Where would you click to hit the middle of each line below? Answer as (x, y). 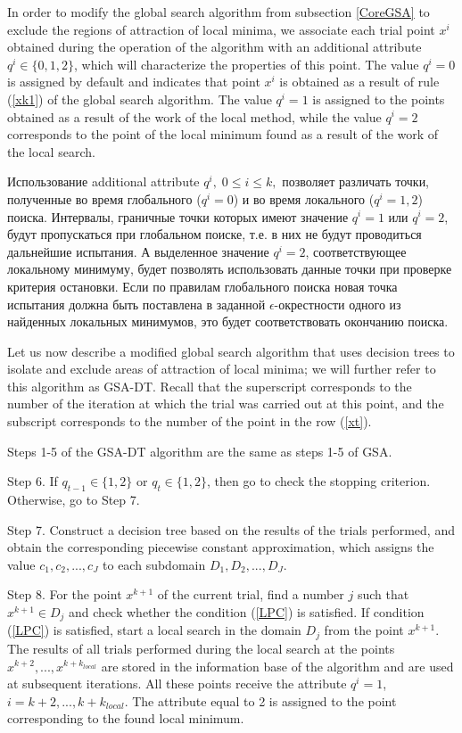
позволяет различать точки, (356, 181)
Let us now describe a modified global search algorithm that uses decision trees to (231, 351)
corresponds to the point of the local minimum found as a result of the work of (223, 134)
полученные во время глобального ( (104, 198)
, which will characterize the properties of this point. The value (246, 64)
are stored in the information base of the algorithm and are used (277, 666)
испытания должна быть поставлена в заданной (136, 304)
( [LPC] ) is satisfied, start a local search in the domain (154, 630)
